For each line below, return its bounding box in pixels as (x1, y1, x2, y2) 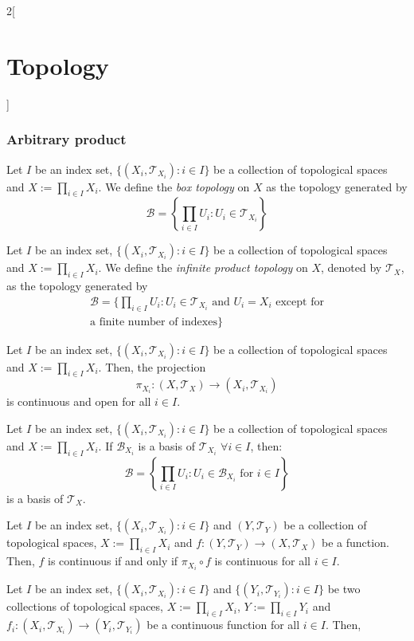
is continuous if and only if (47, 553, 178, 569)
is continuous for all (214, 553, 310, 569)
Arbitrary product (6, 129, 127, 149)
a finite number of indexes (90, 316, 217, 328)
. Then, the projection (98, 358, 206, 375)
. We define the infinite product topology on (98, 259, 308, 276)
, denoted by (321, 259, 382, 276)
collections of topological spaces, (6, 598, 163, 615)
